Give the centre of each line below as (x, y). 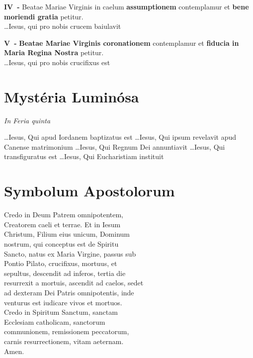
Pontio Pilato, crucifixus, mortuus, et (61, 263)
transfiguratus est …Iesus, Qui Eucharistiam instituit (84, 156)
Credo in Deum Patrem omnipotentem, (64, 215)
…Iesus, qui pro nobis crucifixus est (57, 62)
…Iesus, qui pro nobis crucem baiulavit (63, 26)
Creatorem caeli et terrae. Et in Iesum (62, 224)
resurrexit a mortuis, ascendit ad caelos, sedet (74, 283)
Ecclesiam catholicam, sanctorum (55, 321)
